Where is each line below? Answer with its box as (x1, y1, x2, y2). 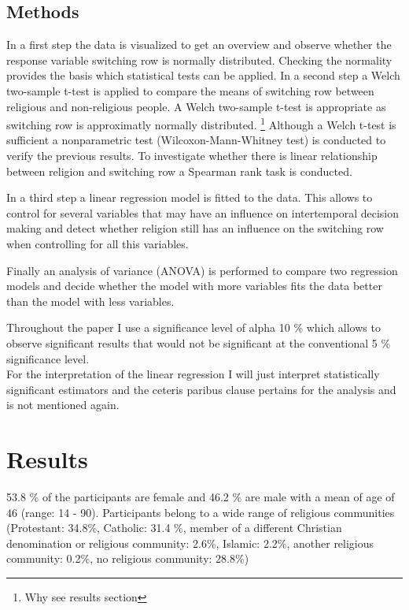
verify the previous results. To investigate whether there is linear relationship (6, 147, 378, 164)
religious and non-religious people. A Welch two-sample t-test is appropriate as (6, 98, 386, 114)
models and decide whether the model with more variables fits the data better (6, 277, 382, 294)
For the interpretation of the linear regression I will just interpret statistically (6, 366, 380, 382)
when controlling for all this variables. (6, 235, 189, 251)
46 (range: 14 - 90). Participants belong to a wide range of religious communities (6, 504, 395, 520)
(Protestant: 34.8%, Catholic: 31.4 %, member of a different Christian (6, 519, 342, 536)
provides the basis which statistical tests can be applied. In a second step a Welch (6, 67, 400, 84)
